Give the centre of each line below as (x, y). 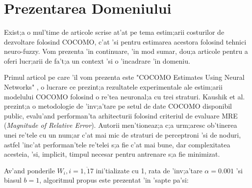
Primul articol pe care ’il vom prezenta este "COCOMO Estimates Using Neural (124, 77)
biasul (13, 180)
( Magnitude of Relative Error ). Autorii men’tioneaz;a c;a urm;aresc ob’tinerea (121, 125)
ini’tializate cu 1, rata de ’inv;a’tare (149, 170)
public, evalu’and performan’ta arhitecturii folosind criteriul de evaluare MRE (121, 115)
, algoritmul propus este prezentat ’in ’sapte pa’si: (114, 180)
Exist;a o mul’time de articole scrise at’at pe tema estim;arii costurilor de (114, 32)
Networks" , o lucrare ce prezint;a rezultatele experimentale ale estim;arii (113, 86)
